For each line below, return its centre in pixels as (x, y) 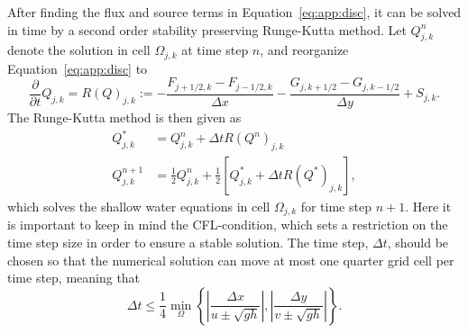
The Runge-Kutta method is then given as (124, 117)
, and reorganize (304, 50)
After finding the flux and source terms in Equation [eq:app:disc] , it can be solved (234, 12)
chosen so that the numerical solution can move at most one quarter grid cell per (231, 260)
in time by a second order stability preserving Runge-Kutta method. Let (207, 29)
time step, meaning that (74, 278)
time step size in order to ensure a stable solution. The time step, (188, 242)
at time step (215, 50)
